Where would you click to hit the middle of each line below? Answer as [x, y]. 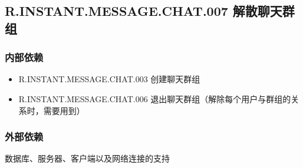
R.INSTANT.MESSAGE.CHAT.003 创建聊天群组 [109, 79]
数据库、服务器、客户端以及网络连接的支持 [87, 158]
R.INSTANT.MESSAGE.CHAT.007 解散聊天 [144, 11]
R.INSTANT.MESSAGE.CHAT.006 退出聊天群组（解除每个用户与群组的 [155, 98]
